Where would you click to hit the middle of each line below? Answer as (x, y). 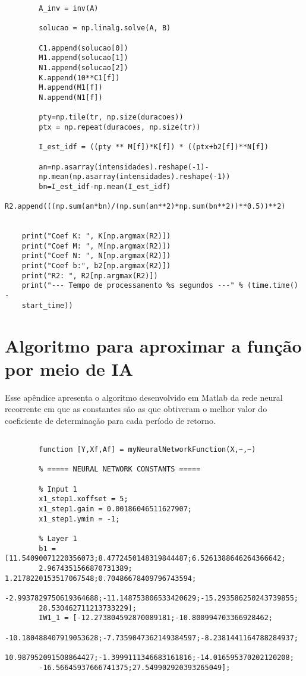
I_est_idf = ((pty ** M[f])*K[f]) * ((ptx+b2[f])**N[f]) (154, 147)
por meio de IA (69, 368)
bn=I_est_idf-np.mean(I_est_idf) (105, 186)
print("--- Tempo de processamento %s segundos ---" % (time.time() (160, 286)
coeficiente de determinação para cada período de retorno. (110, 420)
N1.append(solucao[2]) (83, 67)
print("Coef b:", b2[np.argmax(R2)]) (96, 266)
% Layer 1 (58, 539)
